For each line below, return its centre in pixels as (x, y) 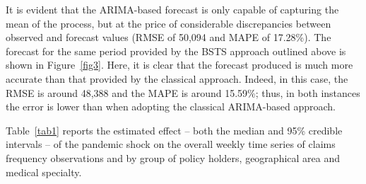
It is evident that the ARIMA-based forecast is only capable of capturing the (172, 9)
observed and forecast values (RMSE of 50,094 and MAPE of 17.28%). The (169, 37)
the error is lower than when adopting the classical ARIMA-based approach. (171, 107)
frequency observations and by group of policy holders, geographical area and (173, 157)
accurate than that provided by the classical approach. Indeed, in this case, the (177, 78)
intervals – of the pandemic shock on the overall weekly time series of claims (171, 144)
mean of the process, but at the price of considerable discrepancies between (169, 23)
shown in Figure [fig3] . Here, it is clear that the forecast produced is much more (179, 65)
